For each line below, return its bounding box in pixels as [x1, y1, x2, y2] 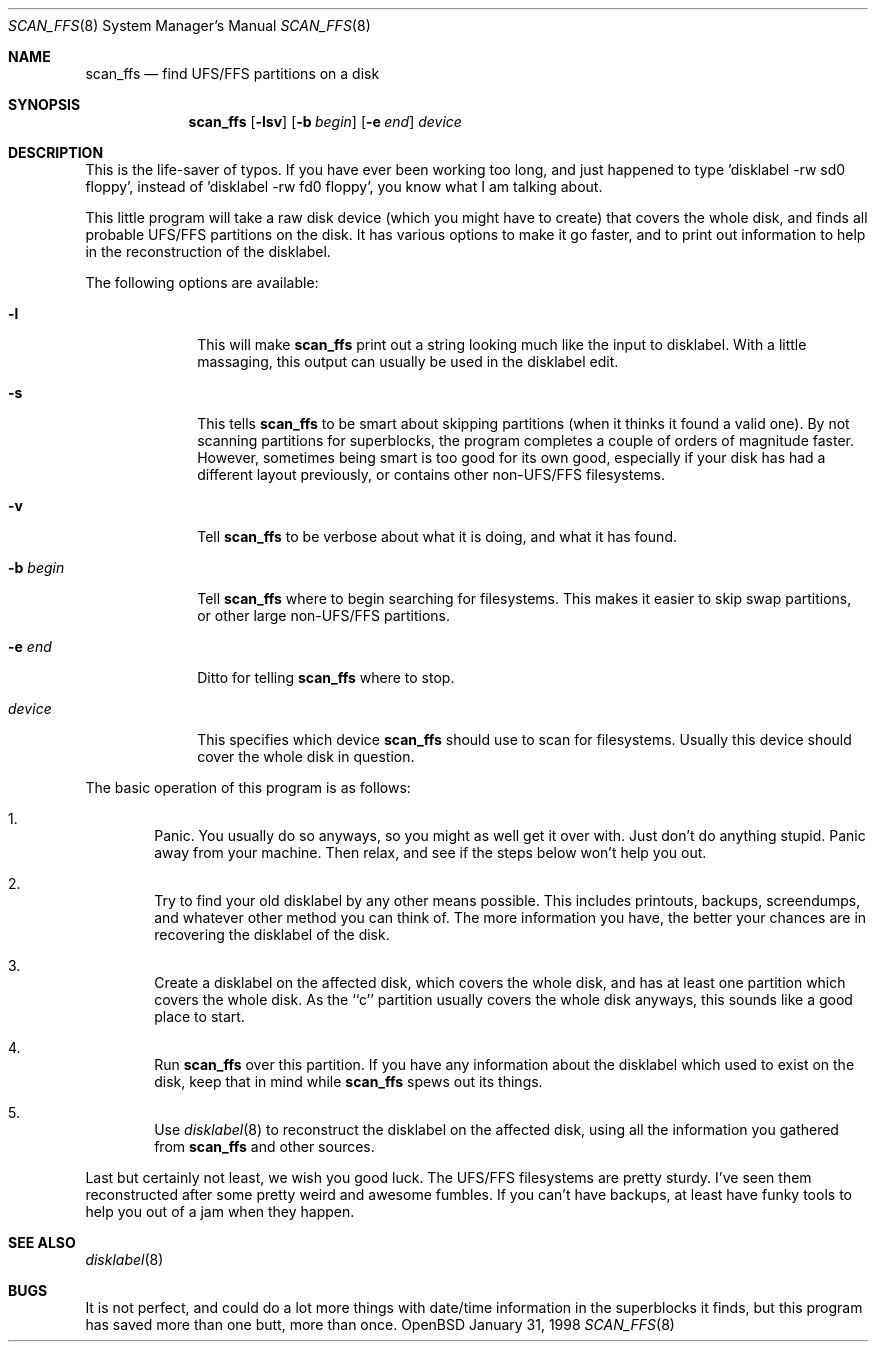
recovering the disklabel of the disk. [154, 926, 390, 943]
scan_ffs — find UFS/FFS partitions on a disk [85, 65, 380, 82]
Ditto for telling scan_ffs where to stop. [197, 669, 455, 686]
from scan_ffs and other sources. [154, 1138, 375, 1155]
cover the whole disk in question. [197, 748, 415, 765]
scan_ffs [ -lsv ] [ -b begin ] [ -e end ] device [188, 113, 462, 130]
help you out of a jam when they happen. [85, 1203, 355, 1220]
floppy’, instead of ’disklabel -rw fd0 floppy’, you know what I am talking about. [85, 178, 603, 195]
